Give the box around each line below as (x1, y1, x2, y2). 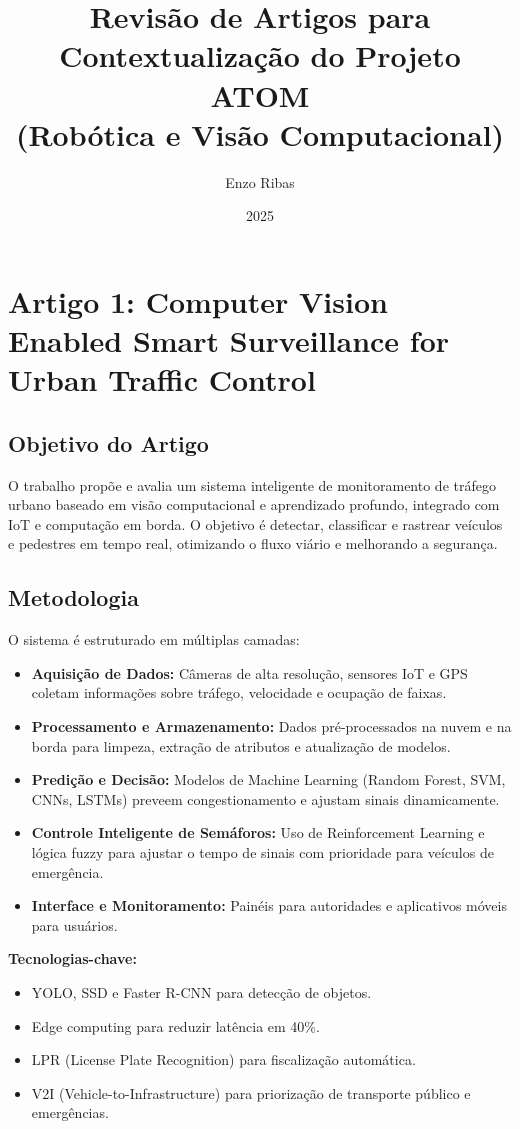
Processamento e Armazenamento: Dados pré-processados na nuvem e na (31, 716, 512, 736)
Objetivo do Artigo (8, 427, 209, 458)
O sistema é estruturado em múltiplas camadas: (8, 629, 300, 650)
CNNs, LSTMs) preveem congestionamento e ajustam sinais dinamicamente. (31, 788, 500, 809)
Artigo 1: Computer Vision (8, 280, 388, 321)
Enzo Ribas (225, 171, 295, 192)
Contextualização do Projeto (59, 35, 461, 76)
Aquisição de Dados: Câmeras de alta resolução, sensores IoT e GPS (31, 662, 468, 683)
